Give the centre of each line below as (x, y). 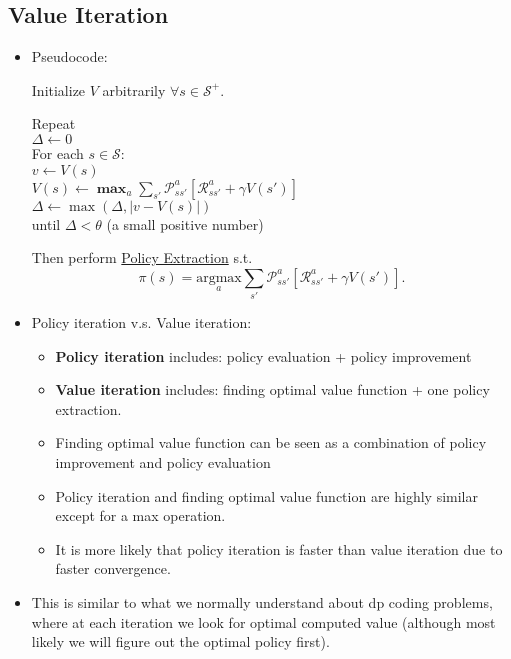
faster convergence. (113, 568)
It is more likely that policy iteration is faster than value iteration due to (279, 548)
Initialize (58, 89)
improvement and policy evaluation (163, 462)
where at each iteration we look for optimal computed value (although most (263, 621)
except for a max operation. (140, 515)
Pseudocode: (69, 56)
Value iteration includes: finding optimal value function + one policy (272, 389)
